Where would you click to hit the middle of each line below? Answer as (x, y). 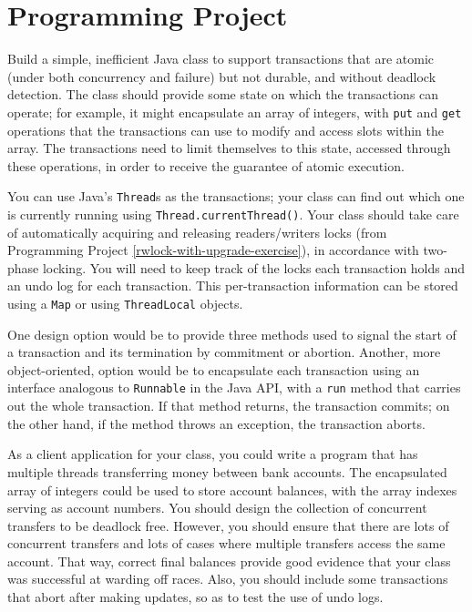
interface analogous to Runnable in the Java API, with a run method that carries (234, 388)
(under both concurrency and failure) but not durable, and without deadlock (222, 76)
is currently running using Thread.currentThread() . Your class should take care (233, 214)
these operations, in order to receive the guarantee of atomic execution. (206, 165)
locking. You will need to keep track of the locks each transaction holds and (254, 267)
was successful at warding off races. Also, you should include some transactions (228, 579)
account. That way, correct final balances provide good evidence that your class (229, 561)
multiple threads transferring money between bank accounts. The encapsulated (227, 471)
